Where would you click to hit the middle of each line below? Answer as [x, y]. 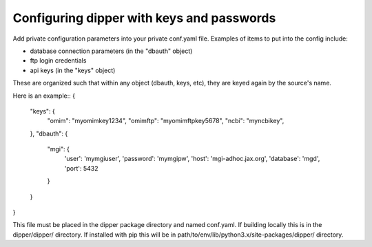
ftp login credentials [58, 61]
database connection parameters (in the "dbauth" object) [111, 51]
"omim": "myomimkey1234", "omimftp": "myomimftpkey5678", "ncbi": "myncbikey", [166, 121]
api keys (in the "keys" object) [73, 70]
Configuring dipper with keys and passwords [144, 18]
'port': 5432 [81, 168]
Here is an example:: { [44, 96]
